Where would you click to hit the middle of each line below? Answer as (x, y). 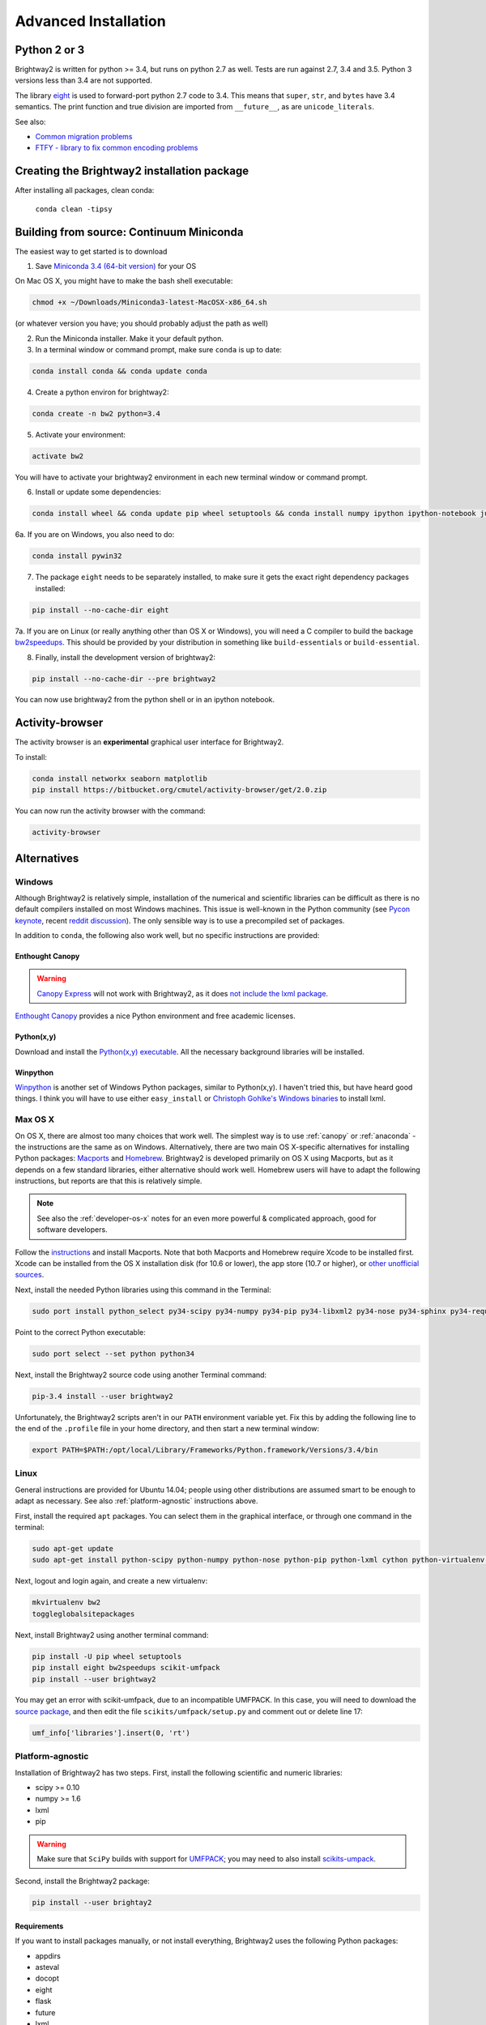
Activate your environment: (80, 435)
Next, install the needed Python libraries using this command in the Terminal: (143, 1290)
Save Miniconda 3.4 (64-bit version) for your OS (116, 266)
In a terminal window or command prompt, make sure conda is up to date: (159, 350)
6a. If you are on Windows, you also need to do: (95, 535)
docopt (47, 1978)
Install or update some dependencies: (98, 492)
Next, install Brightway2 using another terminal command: (112, 1635)
